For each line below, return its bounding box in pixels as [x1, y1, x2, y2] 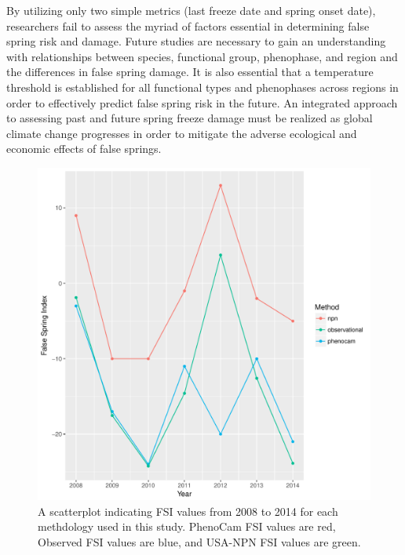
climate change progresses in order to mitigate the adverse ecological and [6, 125, 357, 141]
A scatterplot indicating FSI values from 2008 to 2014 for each [38, 502, 338, 519]
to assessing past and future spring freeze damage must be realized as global [6, 110, 373, 126]
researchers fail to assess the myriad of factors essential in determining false [6, 17, 370, 34]
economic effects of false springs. [6, 140, 162, 157]
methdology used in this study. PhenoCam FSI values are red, [38, 518, 336, 535]
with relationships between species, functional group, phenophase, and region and [6, 48, 398, 64]
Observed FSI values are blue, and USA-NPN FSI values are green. [38, 533, 361, 550]
